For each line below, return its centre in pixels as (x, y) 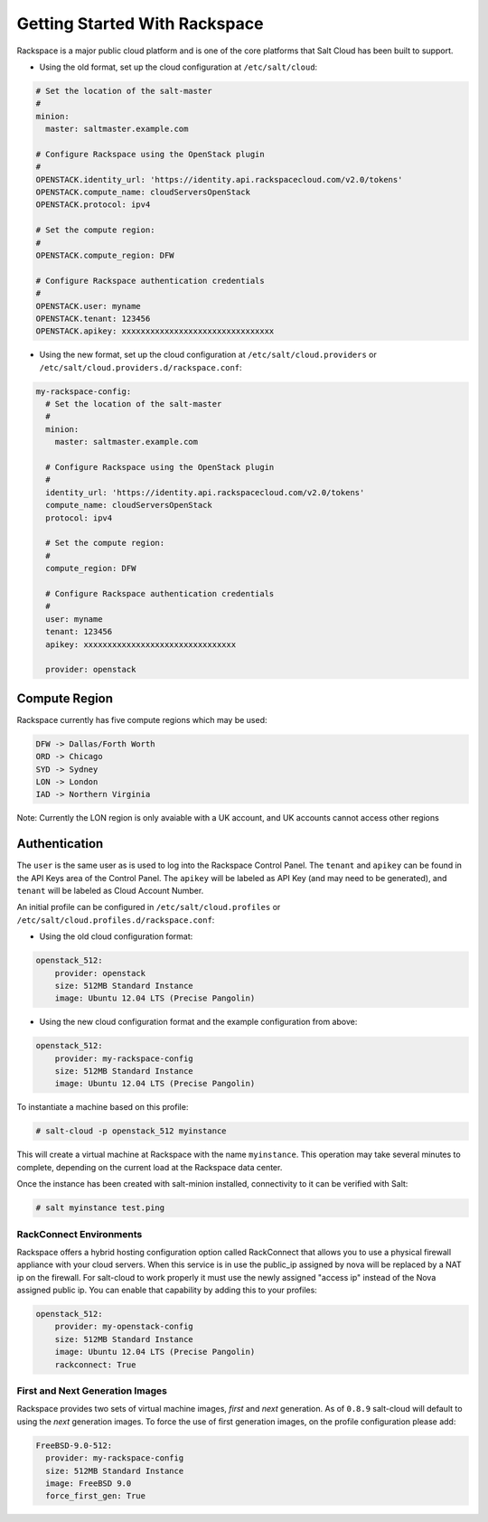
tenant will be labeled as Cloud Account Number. (110, 891)
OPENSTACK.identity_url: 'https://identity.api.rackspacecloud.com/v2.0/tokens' (219, 179)
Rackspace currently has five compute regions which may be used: (142, 719)
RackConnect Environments (80, 1234)
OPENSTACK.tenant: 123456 (93, 318)
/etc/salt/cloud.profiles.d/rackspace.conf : (116, 920)
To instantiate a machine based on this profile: (103, 1107)
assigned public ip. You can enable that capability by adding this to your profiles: (167, 1290)
